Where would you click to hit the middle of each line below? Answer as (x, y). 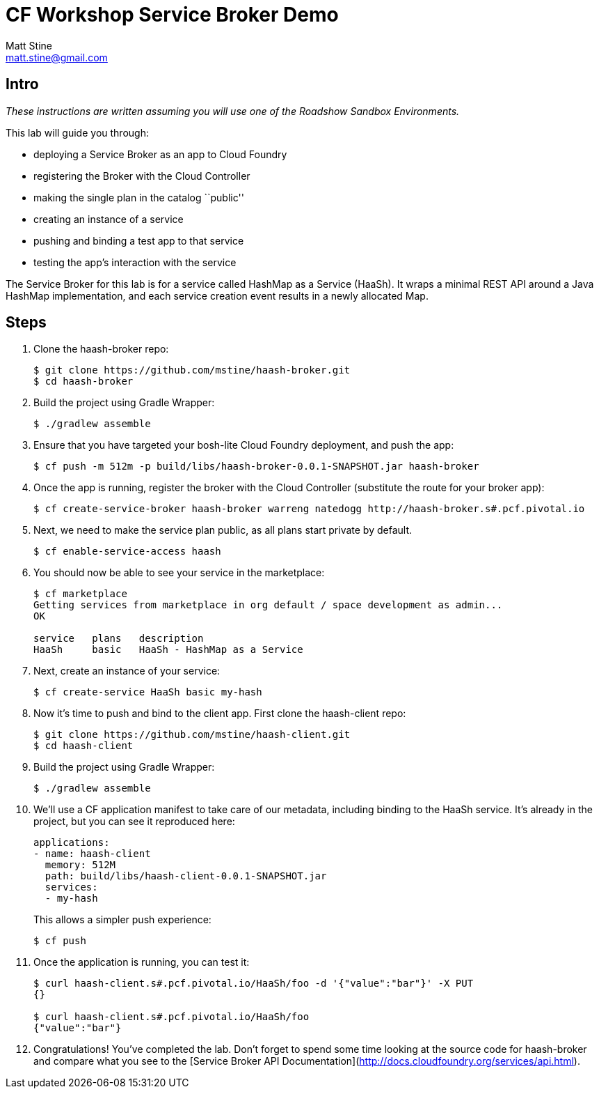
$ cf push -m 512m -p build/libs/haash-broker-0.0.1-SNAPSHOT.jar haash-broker (256, 467)
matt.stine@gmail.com (57, 57)
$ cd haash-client (83, 746)
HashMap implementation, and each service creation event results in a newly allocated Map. (217, 295)
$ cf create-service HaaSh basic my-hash (148, 692)
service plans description (119, 639)
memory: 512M (80, 865)
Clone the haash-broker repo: (101, 349)
